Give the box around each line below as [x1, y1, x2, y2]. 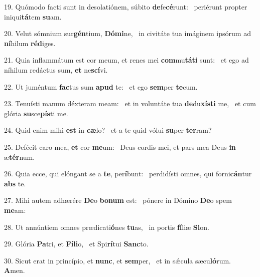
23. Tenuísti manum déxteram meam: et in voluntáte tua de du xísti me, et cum [4, 98, 256, 109]
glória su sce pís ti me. [4, 108, 68, 118]
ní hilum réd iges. [4, 38, 56, 48]
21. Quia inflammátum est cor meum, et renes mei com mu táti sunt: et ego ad [4, 55, 249, 65]
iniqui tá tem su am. [4, 11, 62, 22]
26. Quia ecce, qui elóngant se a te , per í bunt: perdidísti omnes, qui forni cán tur [4, 168, 252, 179]
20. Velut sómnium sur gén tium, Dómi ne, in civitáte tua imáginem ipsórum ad [4, 28, 251, 39]
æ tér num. [4, 151, 35, 162]
